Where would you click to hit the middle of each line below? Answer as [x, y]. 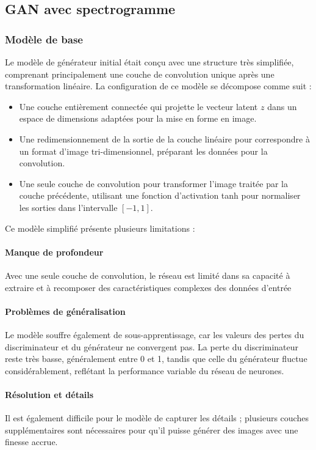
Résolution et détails [49, 394]
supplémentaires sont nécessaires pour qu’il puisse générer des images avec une [152, 430]
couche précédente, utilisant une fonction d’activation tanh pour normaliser [160, 195]
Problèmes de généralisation [65, 311]
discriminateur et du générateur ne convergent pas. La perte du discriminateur [152, 346]
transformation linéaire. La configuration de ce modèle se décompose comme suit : [158, 86]
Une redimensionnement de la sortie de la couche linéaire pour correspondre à [164, 138]
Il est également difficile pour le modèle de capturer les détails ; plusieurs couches [157, 418]
